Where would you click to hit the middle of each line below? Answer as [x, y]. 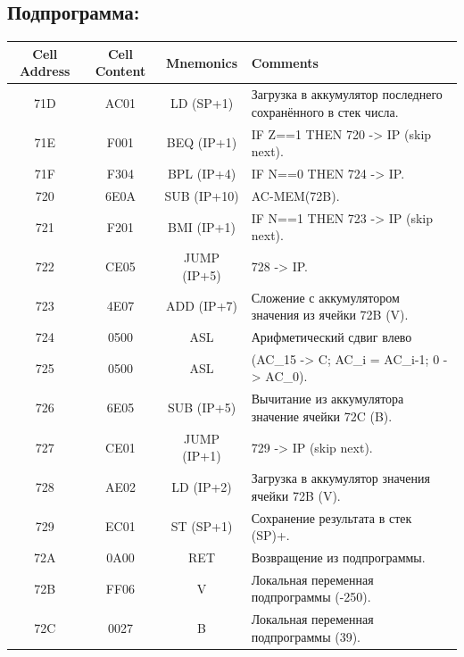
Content [120, 71]
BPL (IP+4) [202, 174]
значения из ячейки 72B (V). [330, 315]
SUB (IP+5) [202, 408]
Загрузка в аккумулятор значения [340, 478]
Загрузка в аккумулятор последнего [347, 94]
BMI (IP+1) [202, 226]
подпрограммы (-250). [311, 597]
